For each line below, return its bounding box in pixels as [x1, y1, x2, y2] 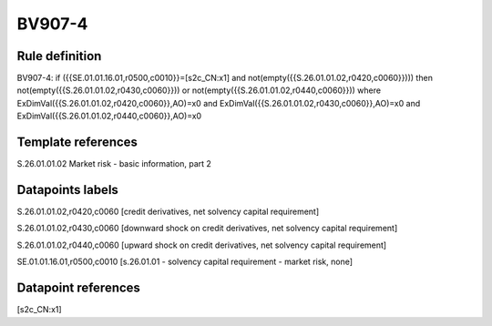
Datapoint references [16, 280, 141, 296]
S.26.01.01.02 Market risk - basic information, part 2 [16, 158, 211, 169]
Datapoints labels [16, 182, 118, 198]
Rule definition [16, 48, 102, 64]
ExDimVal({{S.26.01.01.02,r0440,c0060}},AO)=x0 [16, 110, 202, 122]
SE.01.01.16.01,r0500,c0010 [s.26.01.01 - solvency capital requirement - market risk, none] [16, 256, 354, 268]
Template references [16, 135, 138, 150]
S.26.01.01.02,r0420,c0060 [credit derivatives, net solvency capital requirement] [16, 206, 320, 218]
